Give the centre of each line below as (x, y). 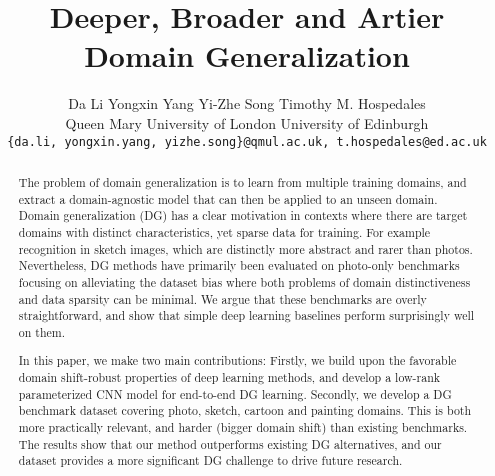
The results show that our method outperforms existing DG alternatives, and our (230, 443)
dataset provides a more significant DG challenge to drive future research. (210, 460)
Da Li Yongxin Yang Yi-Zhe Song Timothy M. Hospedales (247, 103)
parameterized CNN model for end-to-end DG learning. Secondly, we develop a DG (235, 393)
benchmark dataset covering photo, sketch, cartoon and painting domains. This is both (245, 410)
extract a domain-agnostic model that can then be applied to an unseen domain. (228, 198)
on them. (42, 331)
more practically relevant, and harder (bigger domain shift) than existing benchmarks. (243, 427)
